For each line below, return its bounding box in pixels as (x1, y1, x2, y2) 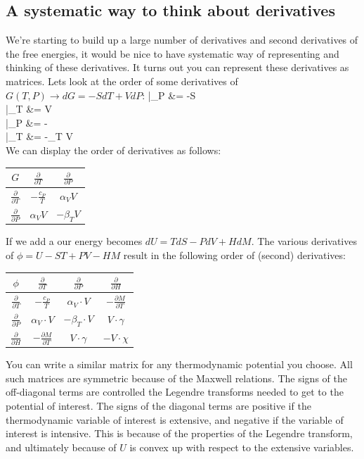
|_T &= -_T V (6, 129, 74, 144)
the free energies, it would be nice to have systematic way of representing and (6, 46, 339, 61)
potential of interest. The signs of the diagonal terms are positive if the (6, 398, 311, 413)
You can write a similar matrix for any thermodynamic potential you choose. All (6, 357, 353, 372)
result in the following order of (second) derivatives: (123, 248, 346, 263)
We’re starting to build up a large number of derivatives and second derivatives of (6, 32, 358, 47)
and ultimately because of (6, 439, 117, 454)
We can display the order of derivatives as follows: (6, 142, 221, 157)
